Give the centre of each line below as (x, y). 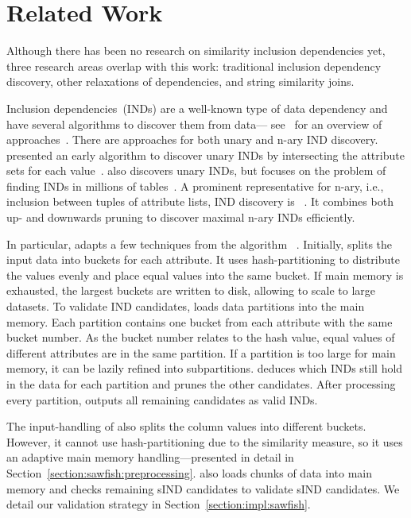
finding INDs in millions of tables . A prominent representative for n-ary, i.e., (195, 186)
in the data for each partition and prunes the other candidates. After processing (201, 384)
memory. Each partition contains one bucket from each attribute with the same (200, 321)
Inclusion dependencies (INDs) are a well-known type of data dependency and (197, 108)
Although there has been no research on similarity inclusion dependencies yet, (196, 50)
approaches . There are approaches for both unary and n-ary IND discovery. (192, 139)
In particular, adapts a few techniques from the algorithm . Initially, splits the (200, 244)
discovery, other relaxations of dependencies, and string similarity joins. (180, 81)
